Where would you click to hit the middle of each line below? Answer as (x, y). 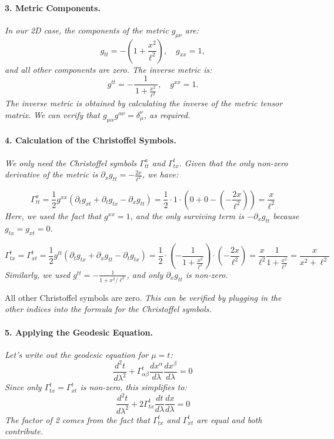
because (286, 215)
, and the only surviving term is (187, 215)
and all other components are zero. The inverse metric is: (108, 69)
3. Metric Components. (53, 7)
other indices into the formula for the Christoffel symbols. (108, 309)
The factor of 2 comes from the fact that (77, 419)
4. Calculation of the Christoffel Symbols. (91, 140)
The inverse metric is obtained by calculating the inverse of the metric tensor (144, 103)
